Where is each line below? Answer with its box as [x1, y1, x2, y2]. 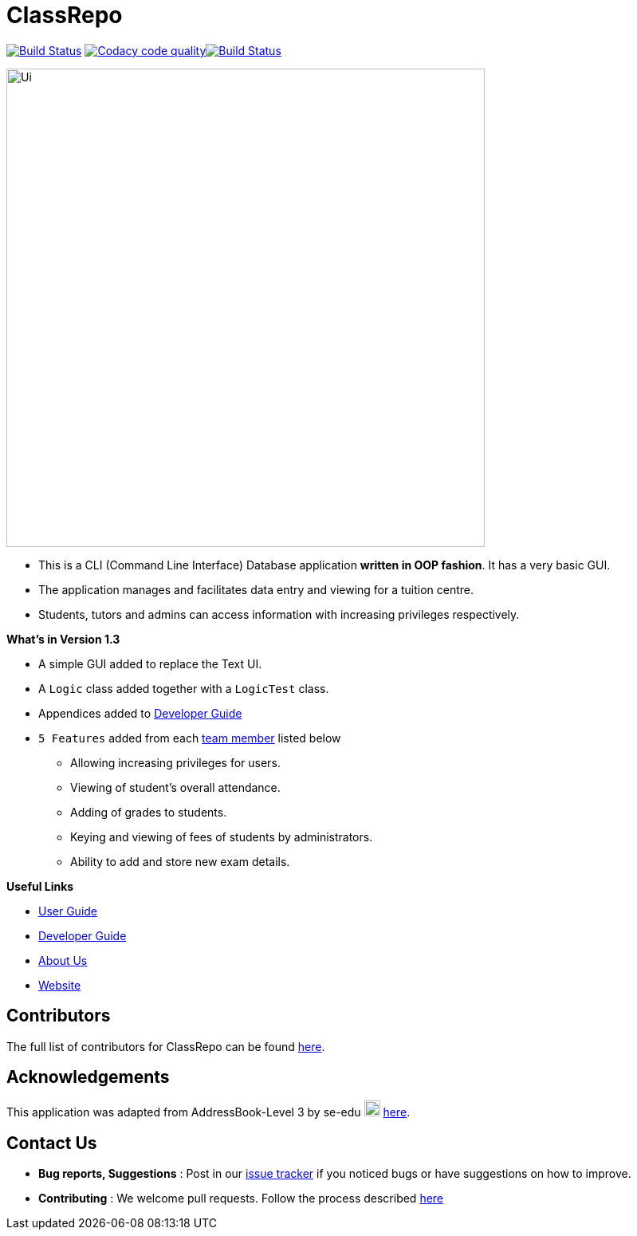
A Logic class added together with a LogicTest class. [38, 681, 329, 695]
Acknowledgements [6, 1067, 170, 1088]
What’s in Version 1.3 [6, 632, 120, 646]
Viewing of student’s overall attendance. [70, 780, 281, 794]
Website [38, 978, 81, 992]
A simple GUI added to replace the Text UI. [38, 656, 262, 671]
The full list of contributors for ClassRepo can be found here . [6, 1039, 325, 1053]
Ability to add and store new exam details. [70, 854, 290, 868]
